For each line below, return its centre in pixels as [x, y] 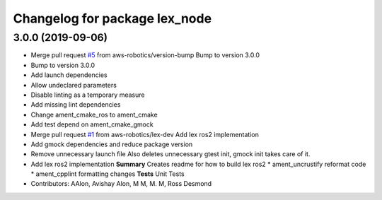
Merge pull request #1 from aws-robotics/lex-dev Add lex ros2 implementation [145, 134]
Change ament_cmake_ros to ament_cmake [94, 114]
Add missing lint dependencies [76, 105]
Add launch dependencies [69, 75]
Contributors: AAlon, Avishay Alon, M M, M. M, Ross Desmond [121, 184]
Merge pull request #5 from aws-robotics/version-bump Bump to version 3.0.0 [145, 55]
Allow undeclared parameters [74, 85]
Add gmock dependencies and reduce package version [112, 144]
